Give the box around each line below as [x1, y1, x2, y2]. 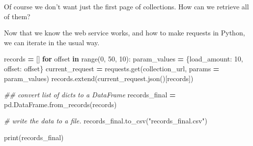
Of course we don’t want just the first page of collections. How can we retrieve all [4, 1, 249, 11]
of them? [4, 11, 30, 21]
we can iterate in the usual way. [4, 37, 100, 47]
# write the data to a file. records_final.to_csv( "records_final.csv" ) [4, 116, 207, 126]
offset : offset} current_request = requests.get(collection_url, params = [4, 63, 220, 73]
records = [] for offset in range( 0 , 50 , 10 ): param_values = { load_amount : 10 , [4, 54, 243, 64]
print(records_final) [4, 132, 64, 142]
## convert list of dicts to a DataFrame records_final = [4, 89, 176, 100]
